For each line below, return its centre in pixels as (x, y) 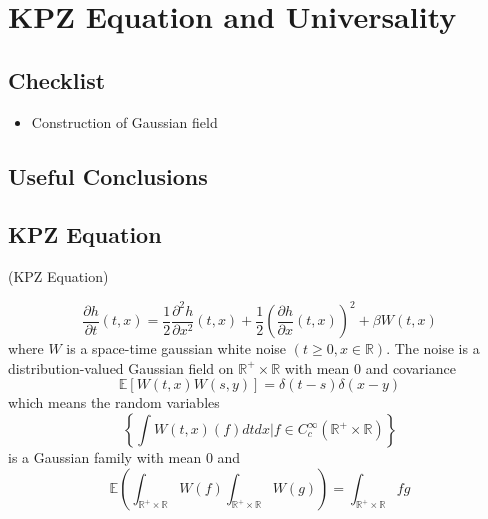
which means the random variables (114, 402)
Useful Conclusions (108, 175)
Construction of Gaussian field (124, 121)
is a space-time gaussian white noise (176, 348)
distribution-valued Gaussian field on (121, 367)
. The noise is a (433, 348)
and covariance (410, 367)
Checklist (57, 79)
